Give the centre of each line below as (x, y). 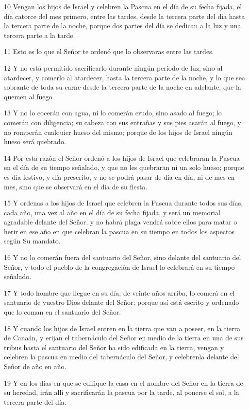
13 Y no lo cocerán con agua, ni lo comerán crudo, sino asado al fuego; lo (113, 113)
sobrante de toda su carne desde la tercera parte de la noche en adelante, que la (123, 87)
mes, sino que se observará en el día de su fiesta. (76, 186)
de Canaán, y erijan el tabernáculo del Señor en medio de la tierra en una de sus (124, 338)
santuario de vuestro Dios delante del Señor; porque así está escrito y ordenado (122, 302)
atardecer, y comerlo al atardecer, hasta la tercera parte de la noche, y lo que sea (125, 77)
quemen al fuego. (29, 96)
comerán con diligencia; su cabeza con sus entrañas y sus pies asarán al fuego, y (123, 122)
